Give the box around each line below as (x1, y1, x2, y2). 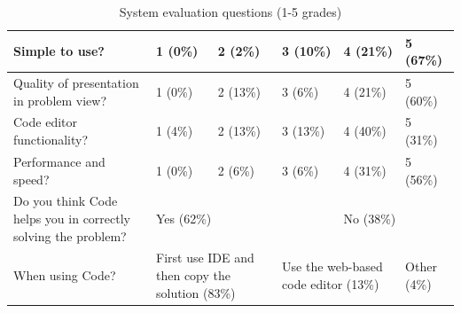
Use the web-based (282, 257, 383, 276)
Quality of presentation (13, 74, 139, 92)
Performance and (13, 152, 105, 170)
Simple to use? (13, 42, 105, 60)
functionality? (13, 130, 89, 149)
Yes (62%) (155, 208, 212, 227)
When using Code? (13, 265, 116, 284)
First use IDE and (155, 248, 254, 267)
